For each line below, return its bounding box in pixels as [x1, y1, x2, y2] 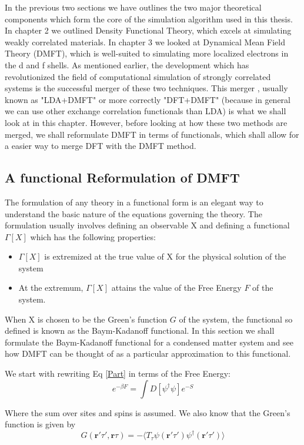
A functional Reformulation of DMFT [5, 168, 240, 187]
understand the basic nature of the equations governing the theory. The [5, 207, 262, 220]
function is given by [5, 418, 76, 430]
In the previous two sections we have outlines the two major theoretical [5, 1, 262, 13]
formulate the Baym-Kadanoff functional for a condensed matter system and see [5, 336, 293, 348]
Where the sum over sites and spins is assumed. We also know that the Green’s [5, 406, 290, 419]
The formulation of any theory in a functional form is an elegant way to [5, 195, 263, 208]
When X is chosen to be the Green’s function [5, 313, 168, 325]
